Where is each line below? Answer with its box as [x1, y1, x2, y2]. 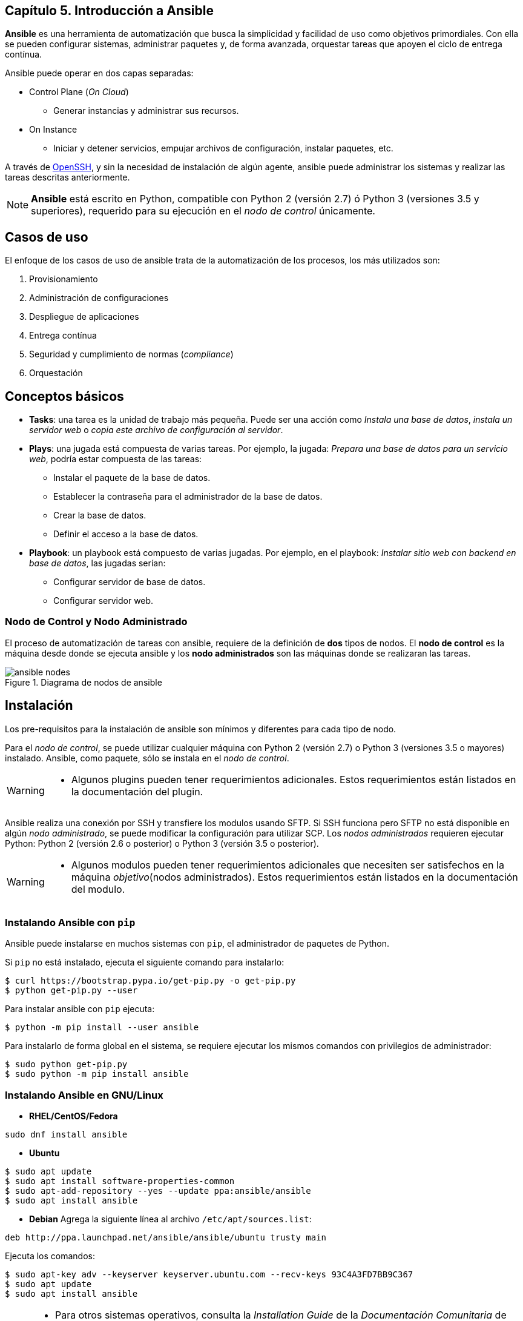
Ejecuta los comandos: [5, 1251, 95, 1262]
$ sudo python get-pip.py [5, 1059, 128, 1070]
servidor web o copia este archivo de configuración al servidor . [29, 425, 283, 435]
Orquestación [29, 368, 83, 379]
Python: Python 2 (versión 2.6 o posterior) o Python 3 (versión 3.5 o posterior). [5, 838, 319, 849]
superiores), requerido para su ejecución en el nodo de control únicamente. [31, 205, 375, 217]
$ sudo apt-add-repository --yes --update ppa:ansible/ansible [5, 1186, 311, 1196]
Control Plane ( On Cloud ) [29, 87, 129, 98]
